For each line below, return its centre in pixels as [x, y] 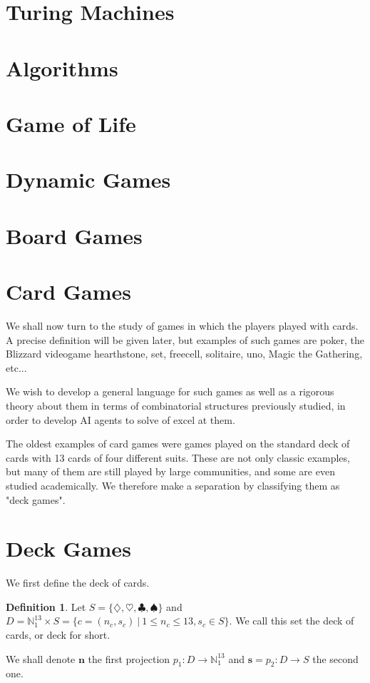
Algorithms [62, 67]
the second [335, 658]
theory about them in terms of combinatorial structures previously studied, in [176, 405]
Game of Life [71, 123]
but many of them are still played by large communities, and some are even [170, 471]
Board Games [74, 235]
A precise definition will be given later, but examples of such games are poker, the [185, 339]
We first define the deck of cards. [78, 583]
